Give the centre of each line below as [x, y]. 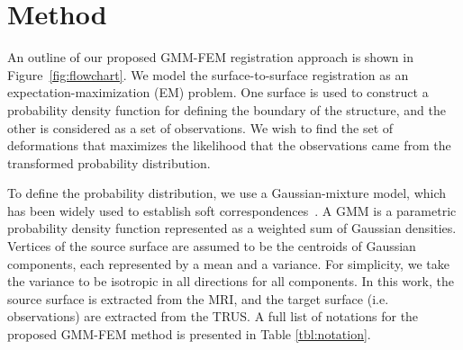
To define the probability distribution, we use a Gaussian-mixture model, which [227, 193]
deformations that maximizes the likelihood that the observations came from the [229, 145]
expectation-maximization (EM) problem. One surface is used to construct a [218, 92]
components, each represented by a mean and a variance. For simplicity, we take [228, 263]
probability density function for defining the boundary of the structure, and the [227, 109]
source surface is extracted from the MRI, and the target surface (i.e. [198, 298]
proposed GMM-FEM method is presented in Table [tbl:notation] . [189, 334]
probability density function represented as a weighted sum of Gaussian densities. [232, 228]
